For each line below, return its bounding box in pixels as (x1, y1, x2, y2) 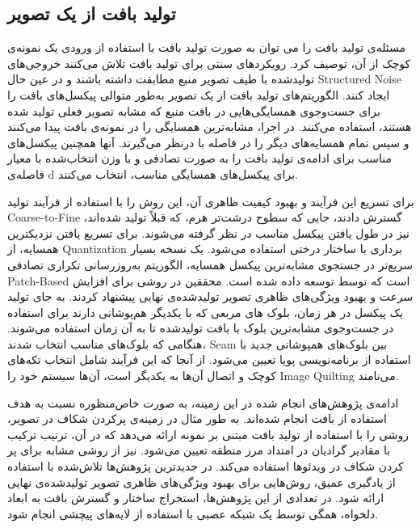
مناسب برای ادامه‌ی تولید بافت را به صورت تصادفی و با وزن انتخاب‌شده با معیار (7, 150, 393, 167)
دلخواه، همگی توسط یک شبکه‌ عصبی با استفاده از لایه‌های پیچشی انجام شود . (7, 505, 379, 522)
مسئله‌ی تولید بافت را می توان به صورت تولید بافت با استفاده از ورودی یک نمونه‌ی (7, 39, 406, 56)
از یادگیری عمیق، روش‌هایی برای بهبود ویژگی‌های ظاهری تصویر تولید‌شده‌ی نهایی (7, 473, 396, 490)
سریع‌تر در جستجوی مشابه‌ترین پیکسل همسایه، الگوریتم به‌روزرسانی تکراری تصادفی (7, 256, 414, 272)
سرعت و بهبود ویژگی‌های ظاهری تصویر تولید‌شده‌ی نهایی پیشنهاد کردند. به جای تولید (7, 288, 414, 305)
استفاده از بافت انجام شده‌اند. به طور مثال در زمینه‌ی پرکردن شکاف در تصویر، (7, 410, 387, 427)
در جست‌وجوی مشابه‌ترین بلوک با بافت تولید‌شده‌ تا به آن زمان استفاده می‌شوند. (7, 319, 394, 336)
